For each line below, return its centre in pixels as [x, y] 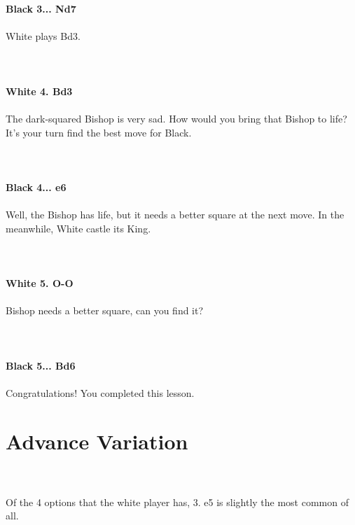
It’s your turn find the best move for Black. [99, 132]
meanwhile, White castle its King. [78, 228]
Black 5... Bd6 [41, 365]
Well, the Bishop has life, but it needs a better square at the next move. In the [175, 215]
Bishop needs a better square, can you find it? [105, 310]
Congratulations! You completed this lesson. [100, 392]
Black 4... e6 [36, 187]
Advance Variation [97, 441]
